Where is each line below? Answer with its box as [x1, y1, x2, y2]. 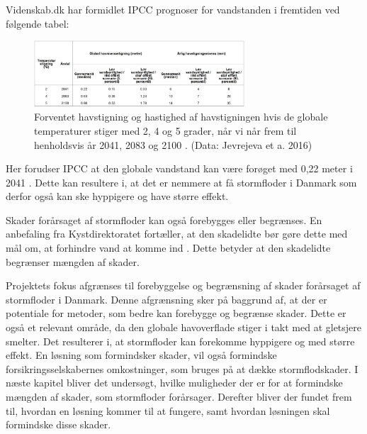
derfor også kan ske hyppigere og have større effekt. [6, 189, 229, 204]
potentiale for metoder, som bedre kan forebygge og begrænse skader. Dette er [6, 306, 346, 321]
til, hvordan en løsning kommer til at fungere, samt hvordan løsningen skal [6, 403, 330, 418]
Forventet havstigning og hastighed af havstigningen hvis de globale [34, 109, 328, 124]
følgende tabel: [6, 16, 69, 30]
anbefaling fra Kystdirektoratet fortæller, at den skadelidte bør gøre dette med [6, 226, 348, 241]
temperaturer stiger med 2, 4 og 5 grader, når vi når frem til [34, 123, 297, 138]
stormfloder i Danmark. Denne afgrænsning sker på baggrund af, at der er [6, 291, 327, 306]
